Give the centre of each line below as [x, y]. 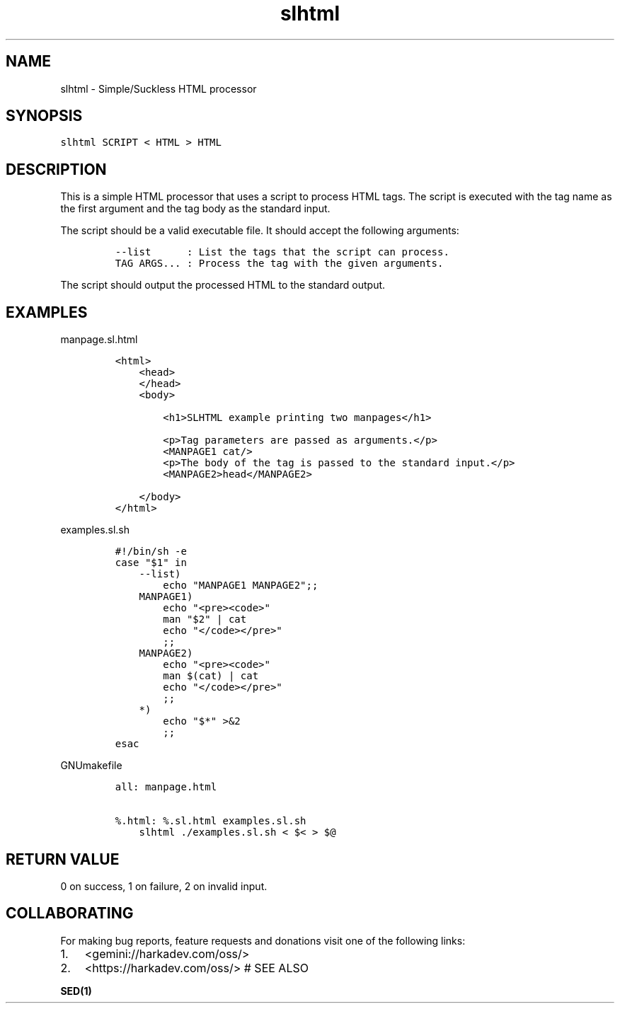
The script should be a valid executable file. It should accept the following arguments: [260, 231]
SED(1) [76, 991]
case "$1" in [151, 563]
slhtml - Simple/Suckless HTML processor [159, 88]
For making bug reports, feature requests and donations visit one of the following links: [263, 940]
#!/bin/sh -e [151, 552]
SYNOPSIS [44, 116]
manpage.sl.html [99, 340]
